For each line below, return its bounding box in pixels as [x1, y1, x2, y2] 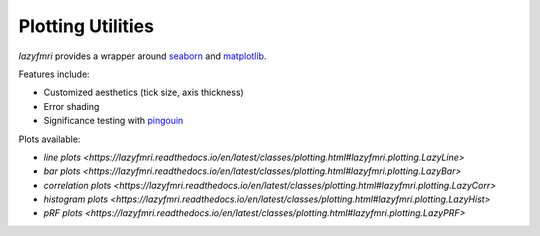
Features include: [18, 68, 90, 80]
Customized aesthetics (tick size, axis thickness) [43, 86, 244, 99]
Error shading [43, 100, 100, 112]
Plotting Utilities [18, 15, 155, 37]
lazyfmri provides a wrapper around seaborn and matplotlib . [18, 50, 267, 62]
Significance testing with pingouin [43, 115, 184, 127]
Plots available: [18, 133, 81, 145]
